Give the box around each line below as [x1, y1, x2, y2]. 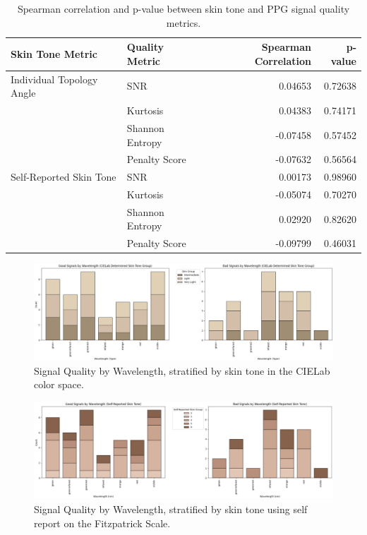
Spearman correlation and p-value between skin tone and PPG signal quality [17, 1, 350, 16]
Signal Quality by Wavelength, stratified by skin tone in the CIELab [34, 363, 330, 378]
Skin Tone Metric [11, 46, 97, 61]
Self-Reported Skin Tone [11, 169, 116, 184]
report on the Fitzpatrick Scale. [34, 515, 171, 530]
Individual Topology [11, 71, 98, 86]
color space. [34, 377, 84, 392]
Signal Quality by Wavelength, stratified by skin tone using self [34, 501, 308, 516]
